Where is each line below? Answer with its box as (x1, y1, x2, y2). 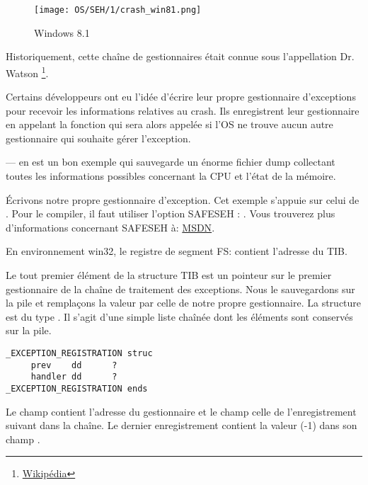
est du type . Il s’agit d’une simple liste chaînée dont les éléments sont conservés (6, 309, 353, 324)
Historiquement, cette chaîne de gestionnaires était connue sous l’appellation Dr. (6, 49, 355, 64)
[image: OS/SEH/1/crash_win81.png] (34, 5, 202, 15)
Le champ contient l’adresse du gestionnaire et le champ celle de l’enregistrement (6, 404, 357, 418)
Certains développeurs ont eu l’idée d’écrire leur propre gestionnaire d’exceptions (6, 89, 356, 104)
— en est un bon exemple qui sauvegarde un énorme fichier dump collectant (6, 154, 335, 169)
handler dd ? (30, 372, 117, 382)
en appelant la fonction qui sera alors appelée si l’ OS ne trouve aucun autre (6, 117, 333, 132)
